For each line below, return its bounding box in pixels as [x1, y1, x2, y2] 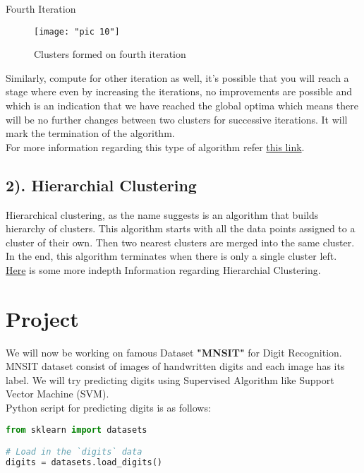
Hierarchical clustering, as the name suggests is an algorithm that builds [6, 207, 319, 222]
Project [6, 304, 79, 333]
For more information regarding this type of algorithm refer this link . [6, 139, 305, 154]
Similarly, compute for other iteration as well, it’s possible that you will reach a [6, 70, 349, 85]
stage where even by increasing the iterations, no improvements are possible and [6, 84, 353, 99]
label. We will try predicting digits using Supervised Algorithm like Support [6, 372, 334, 387]
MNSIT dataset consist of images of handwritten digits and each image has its [6, 359, 345, 373]
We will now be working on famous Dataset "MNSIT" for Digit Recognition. [6, 345, 342, 359]
